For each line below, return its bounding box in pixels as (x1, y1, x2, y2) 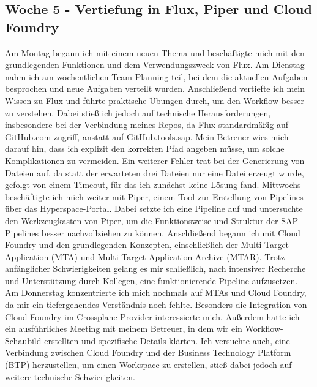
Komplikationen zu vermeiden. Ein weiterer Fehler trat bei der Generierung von (5, 154, 305, 167)
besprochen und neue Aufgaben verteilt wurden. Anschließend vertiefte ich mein (5, 82, 305, 95)
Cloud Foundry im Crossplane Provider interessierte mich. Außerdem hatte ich (5, 310, 300, 323)
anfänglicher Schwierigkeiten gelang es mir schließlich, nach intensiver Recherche (5, 262, 306, 275)
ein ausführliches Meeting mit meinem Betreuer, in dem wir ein (5, 322, 242, 335)
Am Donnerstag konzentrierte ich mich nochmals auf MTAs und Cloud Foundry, (5, 286, 307, 299)
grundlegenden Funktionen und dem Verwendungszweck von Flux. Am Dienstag (5, 58, 305, 71)
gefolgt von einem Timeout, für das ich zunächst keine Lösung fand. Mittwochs (5, 178, 301, 191)
